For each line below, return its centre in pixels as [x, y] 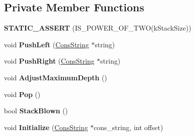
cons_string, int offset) [128, 127]
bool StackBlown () [36, 111]
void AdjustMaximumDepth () [56, 77]
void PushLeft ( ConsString [47, 44]
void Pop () [22, 94]
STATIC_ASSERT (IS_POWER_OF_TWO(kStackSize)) [98, 28]
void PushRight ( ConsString [49, 61]
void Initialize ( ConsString [46, 127]
